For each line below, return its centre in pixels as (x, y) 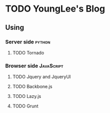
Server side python (28, 42)
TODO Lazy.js (27, 96)
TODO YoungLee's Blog (55, 9)
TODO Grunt (25, 106)
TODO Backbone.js (32, 87)
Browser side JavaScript (34, 66)
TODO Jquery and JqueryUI (42, 77)
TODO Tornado (28, 52)
